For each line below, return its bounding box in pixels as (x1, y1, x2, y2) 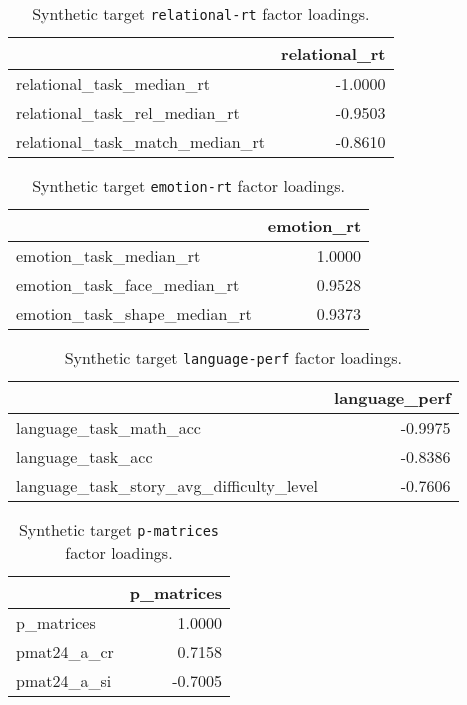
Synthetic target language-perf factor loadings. (64, 346, 402, 369)
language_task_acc (16, 445, 153, 468)
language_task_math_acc (16, 416, 201, 439)
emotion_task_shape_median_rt (16, 302, 252, 325)
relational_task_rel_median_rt (16, 101, 240, 124)
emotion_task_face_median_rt (16, 273, 240, 296)
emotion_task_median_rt (16, 244, 201, 267)
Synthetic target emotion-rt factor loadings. (32, 174, 345, 197)
